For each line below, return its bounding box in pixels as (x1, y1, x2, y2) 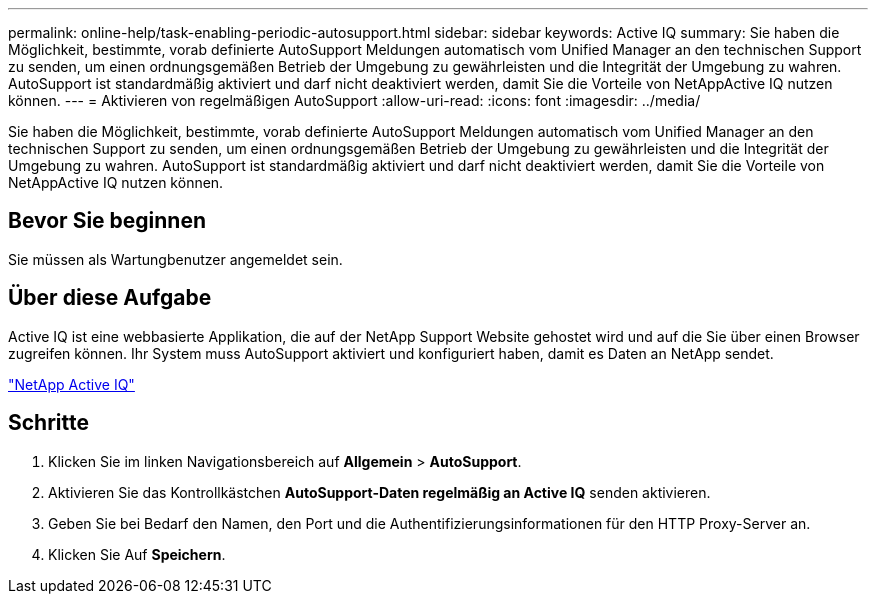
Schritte (8, 410, 89, 436)
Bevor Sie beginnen (8, 208, 207, 234)
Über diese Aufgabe (8, 285, 212, 311)
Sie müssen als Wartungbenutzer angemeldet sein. (8, 250, 343, 268)
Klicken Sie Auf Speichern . (48, 545, 226, 563)
